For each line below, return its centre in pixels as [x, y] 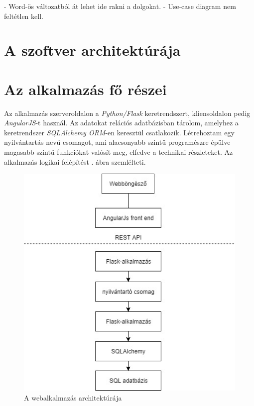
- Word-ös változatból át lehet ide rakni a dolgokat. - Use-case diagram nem [120, 6]
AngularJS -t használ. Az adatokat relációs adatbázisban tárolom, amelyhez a [121, 123]
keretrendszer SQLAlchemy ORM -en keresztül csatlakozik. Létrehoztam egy [119, 132]
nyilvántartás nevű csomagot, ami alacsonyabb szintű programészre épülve [117, 142]
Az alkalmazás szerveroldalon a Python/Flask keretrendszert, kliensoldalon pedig [127, 113]
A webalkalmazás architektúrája [73, 397]
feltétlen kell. [24, 16]
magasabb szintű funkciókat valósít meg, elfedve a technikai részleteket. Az [119, 152]
